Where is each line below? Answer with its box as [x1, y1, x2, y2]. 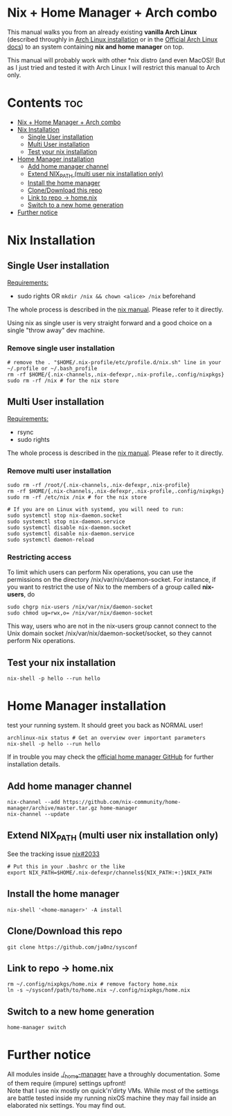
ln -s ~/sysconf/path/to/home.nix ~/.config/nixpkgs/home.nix [7, 987, 190, 994]
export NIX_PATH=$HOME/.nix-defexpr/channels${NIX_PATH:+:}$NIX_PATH [7, 869, 213, 876]
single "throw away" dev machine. [7, 326, 105, 334]
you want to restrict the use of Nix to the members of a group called [7, 583, 201, 591]
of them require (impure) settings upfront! [7, 1079, 126, 1087]
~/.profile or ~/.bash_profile [7, 365, 98, 372]
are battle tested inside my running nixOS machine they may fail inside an [7, 1094, 217, 1102]
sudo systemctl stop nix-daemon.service [7, 518, 126, 525]
